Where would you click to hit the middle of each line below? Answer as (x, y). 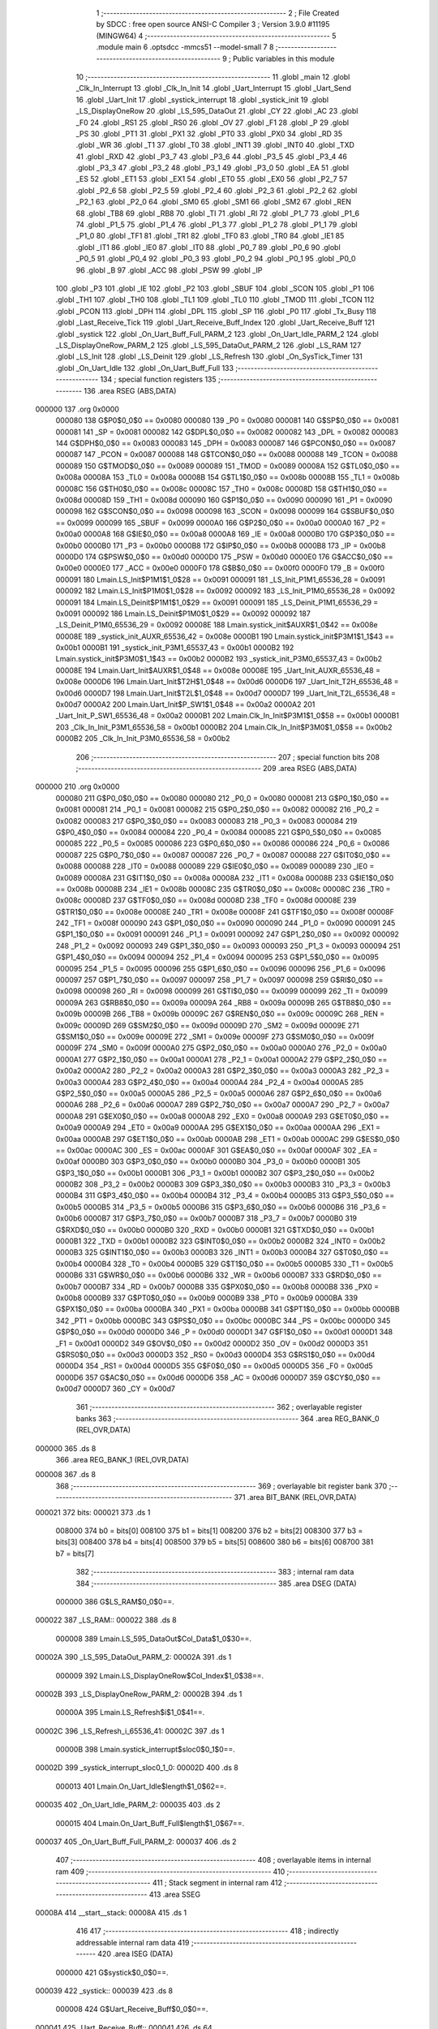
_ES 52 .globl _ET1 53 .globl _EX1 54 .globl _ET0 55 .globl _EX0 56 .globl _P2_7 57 (212, 179)
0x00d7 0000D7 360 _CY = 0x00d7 (116, 1389)
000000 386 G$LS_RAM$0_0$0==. (115, 1601)
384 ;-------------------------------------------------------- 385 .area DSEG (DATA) (216, 1583)
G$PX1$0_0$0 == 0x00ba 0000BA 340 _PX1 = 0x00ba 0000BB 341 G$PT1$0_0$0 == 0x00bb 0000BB (228, 1309)
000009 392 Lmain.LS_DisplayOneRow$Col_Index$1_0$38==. (160, 1675)
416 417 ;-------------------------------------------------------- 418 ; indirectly (208, 1931)
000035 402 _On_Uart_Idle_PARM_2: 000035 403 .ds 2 (128, 1805)
